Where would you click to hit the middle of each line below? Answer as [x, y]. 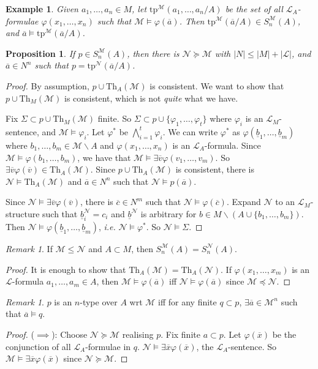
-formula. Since [233, 145]
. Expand [244, 202]
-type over [99, 301]
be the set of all [254, 9]
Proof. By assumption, [47, 85]
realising [138, 334]
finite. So [115, 118]
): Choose [70, 334]
